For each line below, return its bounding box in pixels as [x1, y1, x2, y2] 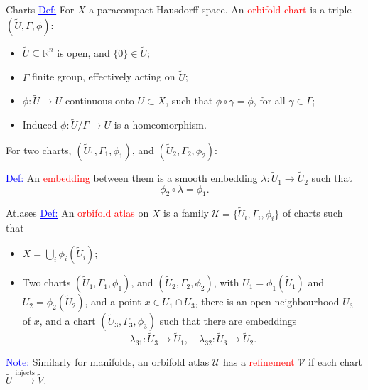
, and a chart [39, 313, 96, 328]
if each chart [308, 354, 362, 369]
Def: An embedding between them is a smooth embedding [6, 170, 258, 185]
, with [213, 275, 239, 290]
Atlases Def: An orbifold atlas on [6, 205, 149, 220]
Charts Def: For [6, 2, 75, 16]
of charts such [282, 205, 343, 220]
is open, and [57, 45, 110, 60]
